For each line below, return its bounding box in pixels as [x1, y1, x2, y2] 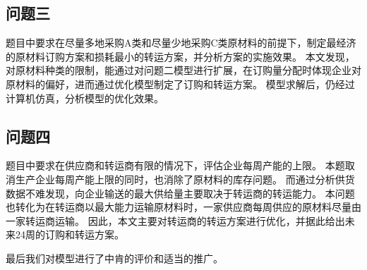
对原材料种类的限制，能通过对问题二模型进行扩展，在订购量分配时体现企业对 [6, 63, 361, 78]
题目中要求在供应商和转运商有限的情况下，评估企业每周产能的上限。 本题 [6, 158, 345, 173]
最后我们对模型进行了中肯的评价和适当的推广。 [6, 250, 223, 265]
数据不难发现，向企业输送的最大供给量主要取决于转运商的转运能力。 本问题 [6, 185, 355, 200]
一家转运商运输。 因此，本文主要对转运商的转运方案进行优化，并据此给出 [6, 213, 345, 228]
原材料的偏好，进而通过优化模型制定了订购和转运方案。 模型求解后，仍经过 [6, 76, 355, 91]
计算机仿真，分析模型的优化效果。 [6, 90, 164, 105]
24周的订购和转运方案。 [15, 227, 124, 242]
